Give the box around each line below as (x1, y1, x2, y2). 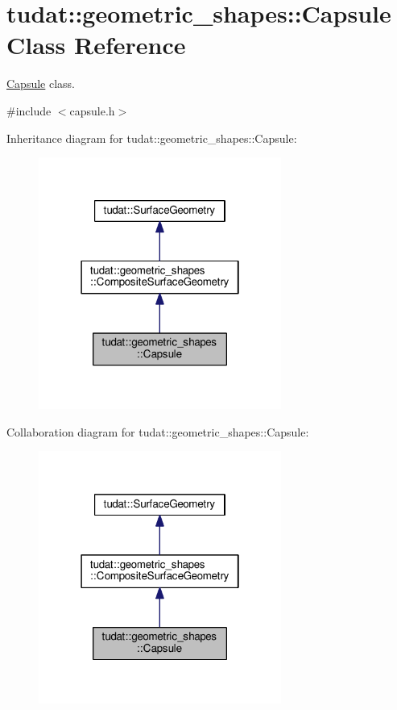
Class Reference (6, 28, 186, 61)
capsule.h (69, 102, 115, 119)
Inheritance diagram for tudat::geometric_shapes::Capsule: (6, 129, 297, 146)
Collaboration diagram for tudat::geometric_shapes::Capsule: (6, 423, 309, 440)
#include (6, 102, 52, 119)
